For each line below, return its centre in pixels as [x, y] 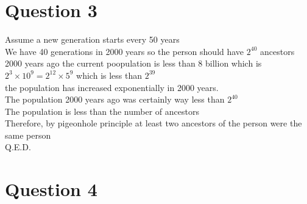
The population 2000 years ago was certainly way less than [115, 99]
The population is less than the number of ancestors [102, 111]
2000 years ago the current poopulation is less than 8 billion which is [133, 63]
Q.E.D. [18, 147]
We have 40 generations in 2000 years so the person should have [125, 51]
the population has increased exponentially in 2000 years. [112, 87]
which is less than [109, 75]
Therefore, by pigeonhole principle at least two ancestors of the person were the [153, 123]
